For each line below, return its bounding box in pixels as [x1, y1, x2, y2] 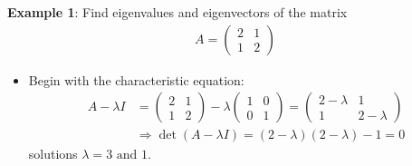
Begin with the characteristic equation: [28, 70, 244, 89]
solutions [28, 144, 78, 163]
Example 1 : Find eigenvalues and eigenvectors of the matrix [7, 3, 348, 21]
